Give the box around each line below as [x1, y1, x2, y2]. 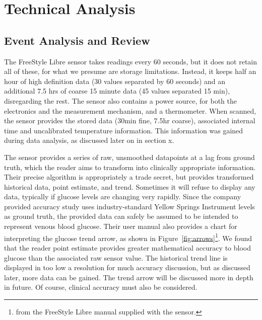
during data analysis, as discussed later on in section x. [4, 135, 174, 145]
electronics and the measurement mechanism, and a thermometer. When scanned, [4, 105, 256, 116]
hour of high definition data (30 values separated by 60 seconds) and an [4, 75, 226, 86]
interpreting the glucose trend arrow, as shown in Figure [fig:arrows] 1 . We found [4, 231, 252, 243]
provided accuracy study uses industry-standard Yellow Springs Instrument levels [4, 201, 255, 211]
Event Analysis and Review [4, 32, 150, 48]
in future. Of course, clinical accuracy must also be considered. [4, 282, 198, 292]
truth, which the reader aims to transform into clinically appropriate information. [4, 162, 256, 172]
